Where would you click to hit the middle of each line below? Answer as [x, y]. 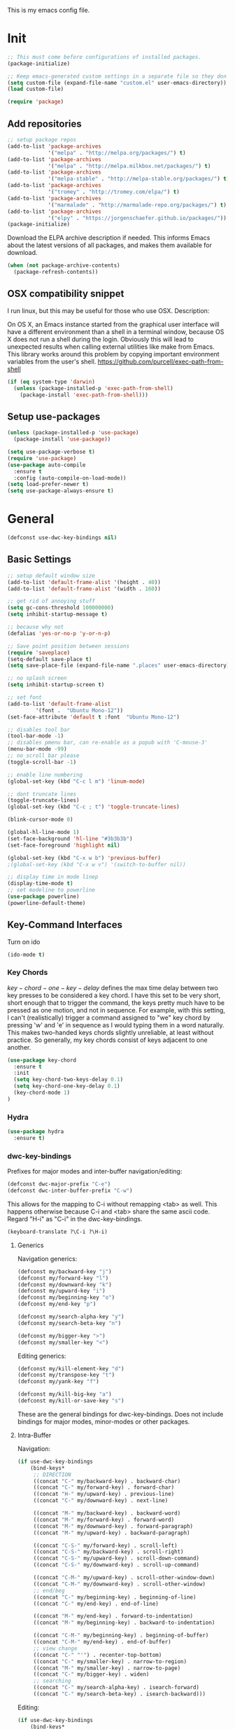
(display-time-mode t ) [40, 884]
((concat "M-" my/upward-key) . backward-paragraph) [112, 1533]
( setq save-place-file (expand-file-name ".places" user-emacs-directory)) [120, 666]
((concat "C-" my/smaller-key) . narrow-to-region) [110, 1661]
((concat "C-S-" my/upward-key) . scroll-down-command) [116, 1558]
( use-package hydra [36, 1132]
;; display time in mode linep [53, 877]
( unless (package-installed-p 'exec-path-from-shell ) [93, 388]
